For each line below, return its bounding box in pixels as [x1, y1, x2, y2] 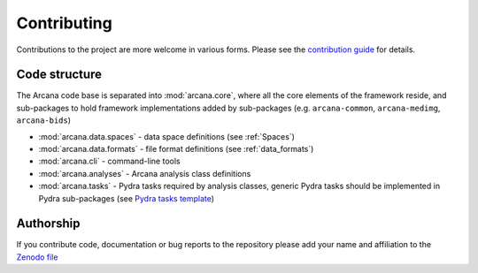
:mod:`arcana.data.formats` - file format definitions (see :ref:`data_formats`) [38, 144, 314, 155]
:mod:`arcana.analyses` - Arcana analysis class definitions [38, 168, 251, 178]
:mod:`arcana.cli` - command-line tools [38, 155, 181, 167]
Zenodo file [16, 252, 58, 262]
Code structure [16, 67, 102, 82]
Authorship [16, 216, 81, 231]
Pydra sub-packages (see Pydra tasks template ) [38, 193, 215, 203]
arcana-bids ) [16, 115, 71, 125]
